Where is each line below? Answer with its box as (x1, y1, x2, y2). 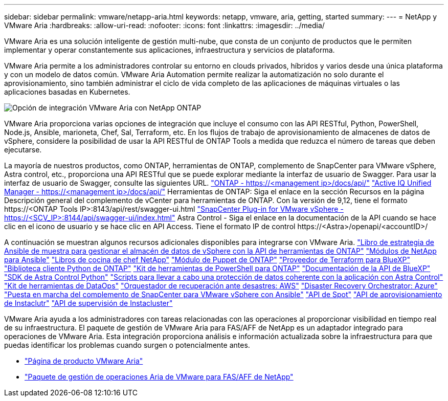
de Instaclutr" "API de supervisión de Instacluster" (4, 299, 173, 307)
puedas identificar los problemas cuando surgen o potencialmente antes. (4, 341, 250, 349)
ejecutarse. (4, 145, 42, 154)
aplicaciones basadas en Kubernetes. (4, 87, 130, 96)
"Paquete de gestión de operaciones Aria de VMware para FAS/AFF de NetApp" (25, 372, 294, 381)
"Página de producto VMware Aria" (25, 357, 143, 365)
